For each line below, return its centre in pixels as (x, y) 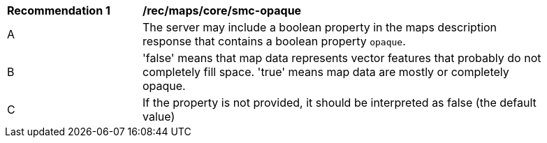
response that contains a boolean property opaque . (274, 41)
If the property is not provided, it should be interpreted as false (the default (340, 103)
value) (159, 116)
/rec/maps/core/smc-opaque (222, 10)
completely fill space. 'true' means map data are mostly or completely (326, 72)
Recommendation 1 (59, 10)
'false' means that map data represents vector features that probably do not (342, 58)
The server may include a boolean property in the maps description (320, 27)
